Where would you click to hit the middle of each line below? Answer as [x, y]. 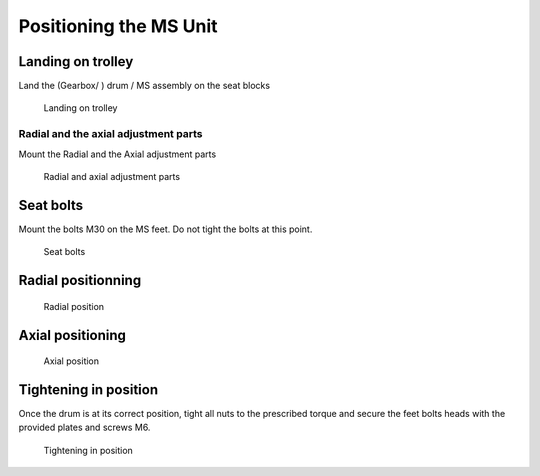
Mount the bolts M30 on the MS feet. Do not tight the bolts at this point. [165, 229]
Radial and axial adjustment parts [111, 176]
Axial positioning [72, 335]
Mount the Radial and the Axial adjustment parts [117, 154]
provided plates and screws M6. [84, 427]
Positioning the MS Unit [118, 26]
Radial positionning [80, 280]
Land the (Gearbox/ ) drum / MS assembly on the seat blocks [144, 86]
